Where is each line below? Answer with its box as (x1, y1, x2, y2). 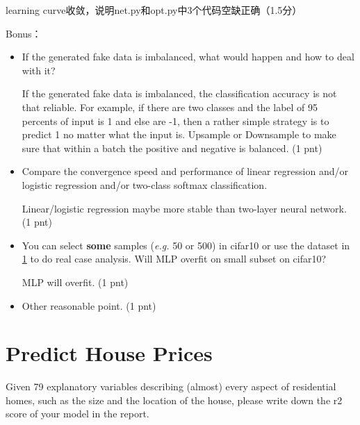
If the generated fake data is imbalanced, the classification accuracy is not (22, 86, 337, 101)
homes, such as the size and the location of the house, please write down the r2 (6, 392, 343, 407)
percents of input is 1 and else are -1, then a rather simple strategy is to (22, 113, 329, 128)
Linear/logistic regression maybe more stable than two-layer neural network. (22, 201, 347, 215)
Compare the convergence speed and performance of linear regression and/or (22, 164, 348, 178)
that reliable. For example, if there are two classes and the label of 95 (22, 99, 318, 114)
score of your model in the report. (6, 406, 149, 421)
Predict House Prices (6, 339, 213, 367)
